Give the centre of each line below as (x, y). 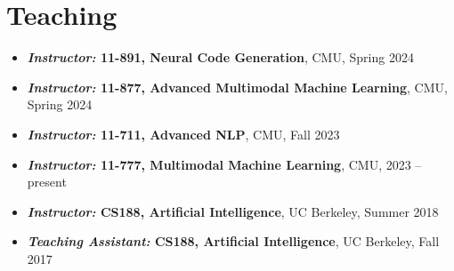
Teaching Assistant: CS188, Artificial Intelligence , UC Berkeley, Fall (233, 241)
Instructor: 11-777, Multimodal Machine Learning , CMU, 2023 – (224, 164)
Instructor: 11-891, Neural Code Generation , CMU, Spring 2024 (220, 57)
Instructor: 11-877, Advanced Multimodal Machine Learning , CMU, (237, 87)
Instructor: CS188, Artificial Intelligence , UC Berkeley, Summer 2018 (233, 211)
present (47, 182)
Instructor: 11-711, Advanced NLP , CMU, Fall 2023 (183, 134)
